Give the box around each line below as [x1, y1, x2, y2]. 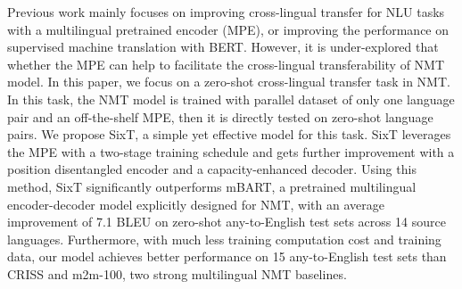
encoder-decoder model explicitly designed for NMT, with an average [7, 194, 384, 213]
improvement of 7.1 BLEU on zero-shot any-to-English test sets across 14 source [7, 212, 446, 231]
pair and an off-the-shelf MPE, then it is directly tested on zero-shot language [7, 107, 433, 126]
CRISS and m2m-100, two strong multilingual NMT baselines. [7, 264, 347, 283]
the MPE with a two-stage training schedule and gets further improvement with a [7, 142, 455, 161]
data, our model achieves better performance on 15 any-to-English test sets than [7, 247, 447, 266]
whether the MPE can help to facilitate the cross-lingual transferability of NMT [7, 54, 445, 73]
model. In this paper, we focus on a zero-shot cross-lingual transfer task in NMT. [7, 72, 450, 91]
